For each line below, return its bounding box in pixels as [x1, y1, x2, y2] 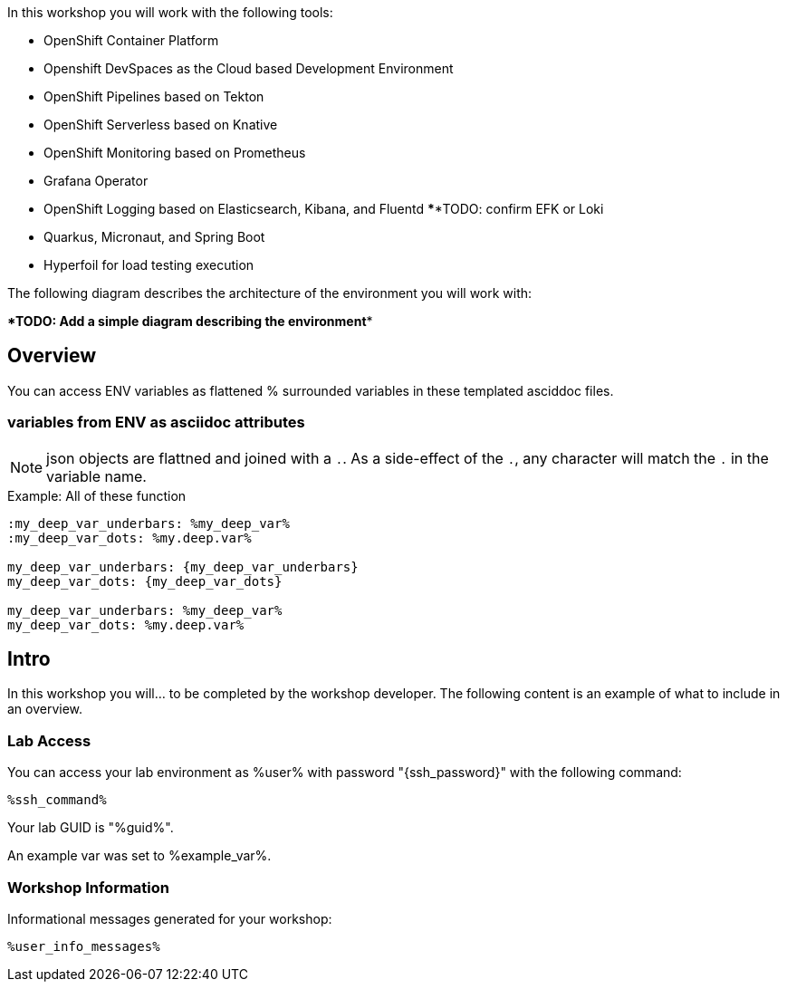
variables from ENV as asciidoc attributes [7, 413, 305, 432]
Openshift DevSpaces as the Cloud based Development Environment [43, 61, 454, 76]
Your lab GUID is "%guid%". [7, 820, 174, 836]
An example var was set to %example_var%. [7, 848, 272, 864]
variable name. [46, 466, 147, 485]
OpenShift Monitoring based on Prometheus [43, 145, 306, 160]
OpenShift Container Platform [43, 33, 219, 48]
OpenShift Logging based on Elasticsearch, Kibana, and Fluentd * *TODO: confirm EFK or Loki [43, 201, 604, 216]
